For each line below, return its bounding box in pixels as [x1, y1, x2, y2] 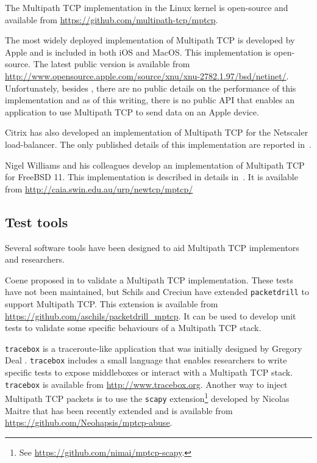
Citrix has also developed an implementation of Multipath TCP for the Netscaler [5, 126, 308, 139]
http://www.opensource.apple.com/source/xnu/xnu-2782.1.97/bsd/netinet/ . [5, 69, 289, 82]
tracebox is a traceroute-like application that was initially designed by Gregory [5, 341, 302, 354]
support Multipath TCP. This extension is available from [5, 297, 218, 310]
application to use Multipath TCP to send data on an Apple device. [5, 105, 259, 118]
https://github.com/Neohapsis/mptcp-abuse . [5, 416, 173, 429]
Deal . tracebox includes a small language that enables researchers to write [5, 354, 287, 366]
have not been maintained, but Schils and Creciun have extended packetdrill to [5, 285, 309, 298]
